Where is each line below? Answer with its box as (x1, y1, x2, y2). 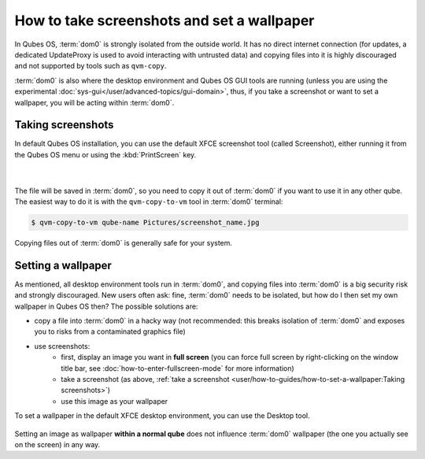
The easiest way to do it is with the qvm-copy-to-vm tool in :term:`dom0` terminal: (14, 197, 283, 206)
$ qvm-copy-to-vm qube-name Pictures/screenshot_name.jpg (31, 217, 260, 227)
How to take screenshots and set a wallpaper (14, 12, 315, 29)
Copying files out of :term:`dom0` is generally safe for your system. (14, 238, 232, 247)
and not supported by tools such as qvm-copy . (14, 61, 167, 71)
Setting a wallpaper (14, 258, 112, 272)
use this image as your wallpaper (61, 396, 168, 405)
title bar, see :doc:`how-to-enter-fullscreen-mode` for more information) (61, 363, 294, 373)
